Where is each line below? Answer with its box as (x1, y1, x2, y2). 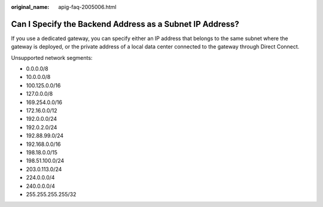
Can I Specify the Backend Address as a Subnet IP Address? (11, 19, 239, 29)
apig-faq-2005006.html (58, 4, 117, 10)
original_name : (11, 4, 50, 10)
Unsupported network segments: (11, 54, 93, 61)
